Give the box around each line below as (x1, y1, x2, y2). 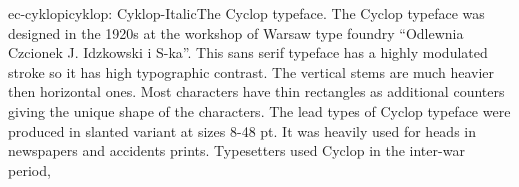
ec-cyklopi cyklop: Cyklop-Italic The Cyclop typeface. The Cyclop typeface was (8, 3, 485, 23)
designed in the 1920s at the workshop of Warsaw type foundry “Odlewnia (8, 22, 464, 43)
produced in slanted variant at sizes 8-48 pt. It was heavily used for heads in (8, 120, 477, 141)
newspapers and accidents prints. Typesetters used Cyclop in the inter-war (8, 140, 465, 161)
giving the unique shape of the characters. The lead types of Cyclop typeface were (8, 100, 511, 121)
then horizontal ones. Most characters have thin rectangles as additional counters (8, 81, 505, 102)
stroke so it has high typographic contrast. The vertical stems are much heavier (8, 61, 494, 82)
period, (8, 159, 51, 180)
